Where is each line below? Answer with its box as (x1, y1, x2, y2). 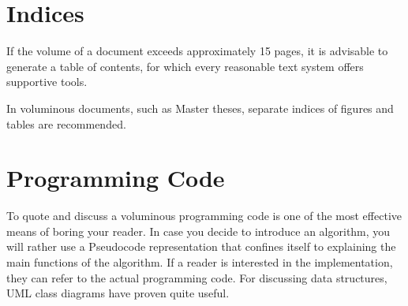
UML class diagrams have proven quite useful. (6, 285, 230, 301)
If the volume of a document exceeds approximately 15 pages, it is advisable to (6, 43, 388, 59)
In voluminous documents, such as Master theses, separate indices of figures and (6, 99, 394, 116)
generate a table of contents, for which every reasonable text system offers (6, 58, 364, 74)
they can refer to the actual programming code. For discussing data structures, (6, 269, 387, 285)
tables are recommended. (6, 115, 126, 132)
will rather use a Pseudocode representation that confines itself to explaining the (6, 238, 396, 255)
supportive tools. (6, 73, 88, 90)
